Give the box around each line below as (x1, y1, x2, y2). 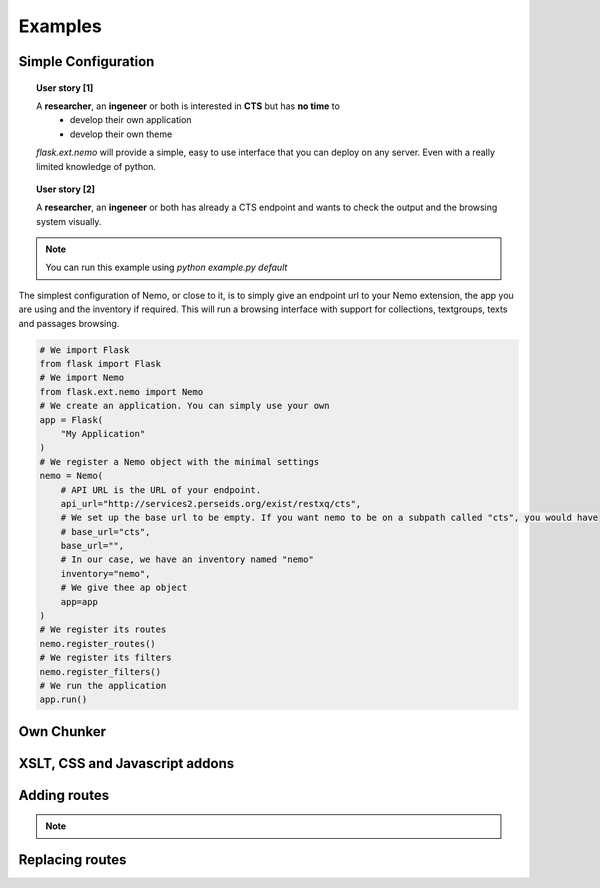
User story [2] (36, 183, 95, 195)
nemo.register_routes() (39, 638, 157, 649)
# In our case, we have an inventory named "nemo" (60, 554, 314, 565)
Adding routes (18, 786, 110, 804)
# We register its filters (39, 652, 172, 664)
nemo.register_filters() (39, 666, 162, 677)
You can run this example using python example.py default (45, 261, 288, 274)
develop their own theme (70, 128, 173, 140)
